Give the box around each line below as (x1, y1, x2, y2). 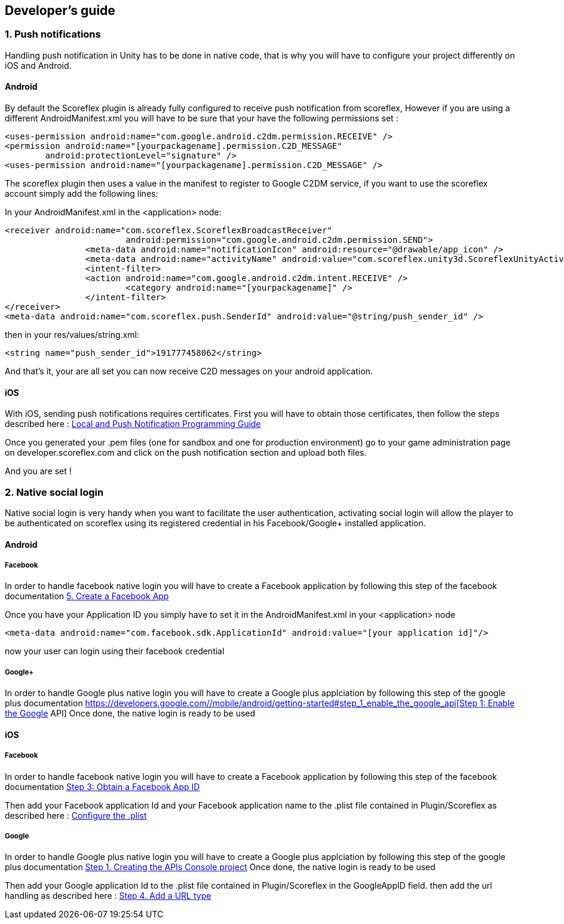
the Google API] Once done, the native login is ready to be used (5, 708, 256, 719)
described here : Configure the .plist (5, 810, 147, 821)
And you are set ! (5, 466, 72, 477)
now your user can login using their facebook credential (5, 646, 225, 657)
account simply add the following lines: (5, 188, 158, 199)
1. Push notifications (5, 28, 101, 41)
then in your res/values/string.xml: (5, 330, 139, 340)
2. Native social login (5, 486, 104, 498)
